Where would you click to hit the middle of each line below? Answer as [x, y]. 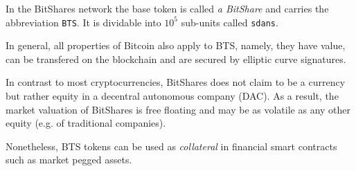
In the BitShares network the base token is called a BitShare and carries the [167, 8]
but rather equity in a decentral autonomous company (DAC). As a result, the [172, 96]
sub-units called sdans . [230, 22]
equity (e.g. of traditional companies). [86, 123]
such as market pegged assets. [69, 160]
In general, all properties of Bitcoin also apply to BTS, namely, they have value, [176, 45]
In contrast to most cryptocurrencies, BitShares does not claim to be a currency [176, 82]
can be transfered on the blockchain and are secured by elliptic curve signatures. [176, 58]
